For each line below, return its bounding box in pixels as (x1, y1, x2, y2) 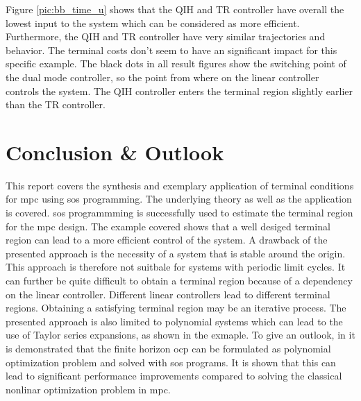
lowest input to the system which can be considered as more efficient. (6, 15, 300, 30)
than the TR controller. (6, 97, 106, 112)
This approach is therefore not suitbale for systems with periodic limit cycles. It (6, 259, 346, 274)
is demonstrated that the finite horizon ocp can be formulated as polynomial (6, 341, 331, 355)
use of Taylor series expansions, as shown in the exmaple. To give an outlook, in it (6, 327, 355, 342)
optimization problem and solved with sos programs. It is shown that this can (6, 355, 336, 369)
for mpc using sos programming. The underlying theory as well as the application (6, 191, 352, 206)
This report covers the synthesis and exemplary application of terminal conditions (6, 178, 354, 192)
